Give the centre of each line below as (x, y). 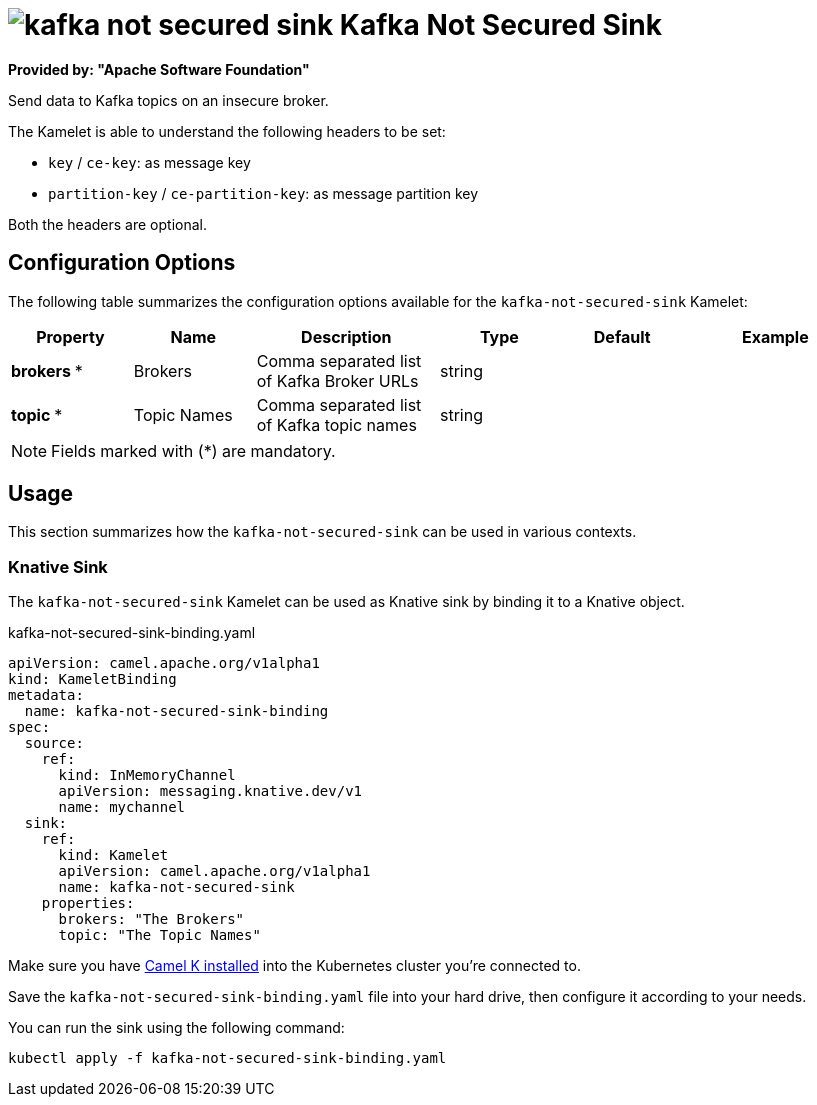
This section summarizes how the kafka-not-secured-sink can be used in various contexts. (322, 532)
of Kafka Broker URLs (337, 380)
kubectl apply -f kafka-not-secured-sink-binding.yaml (227, 1058)
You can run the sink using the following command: (176, 1028)
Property (70, 336)
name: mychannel (122, 807)
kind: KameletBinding (92, 679)
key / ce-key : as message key (149, 162)
